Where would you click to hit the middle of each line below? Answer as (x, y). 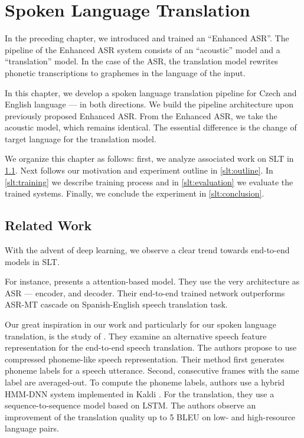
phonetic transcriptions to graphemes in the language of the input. (125, 72)
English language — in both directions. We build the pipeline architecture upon (149, 104)
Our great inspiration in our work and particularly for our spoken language (140, 324)
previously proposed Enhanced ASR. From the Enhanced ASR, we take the (141, 115)
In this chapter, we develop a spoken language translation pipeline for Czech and (151, 92)
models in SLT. (32, 261)
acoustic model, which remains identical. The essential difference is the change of (151, 127)
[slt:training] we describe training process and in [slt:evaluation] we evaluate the (149, 182)
